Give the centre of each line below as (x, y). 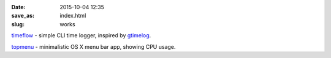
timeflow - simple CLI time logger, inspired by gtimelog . (81, 35)
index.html (73, 16)
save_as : (23, 16)
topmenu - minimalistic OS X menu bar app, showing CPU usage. (93, 46)
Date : (18, 7)
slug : (18, 24)
